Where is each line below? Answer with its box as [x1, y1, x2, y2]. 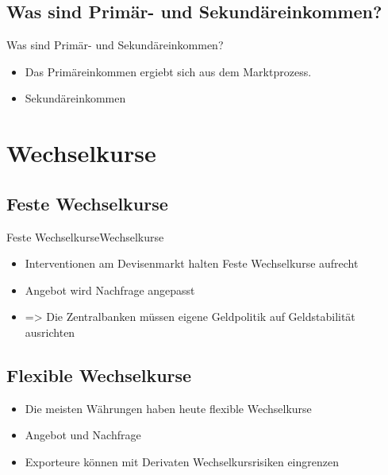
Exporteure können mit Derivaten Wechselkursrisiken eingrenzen [25, 453, 340, 469]
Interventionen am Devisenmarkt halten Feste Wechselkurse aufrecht [25, 255, 359, 272]
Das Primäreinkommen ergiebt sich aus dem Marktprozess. [25, 63, 312, 79]
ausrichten [25, 323, 75, 340]
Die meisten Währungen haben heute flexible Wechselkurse [25, 400, 312, 416]
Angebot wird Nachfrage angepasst [25, 281, 195, 298]
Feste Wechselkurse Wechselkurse [6, 228, 164, 245]
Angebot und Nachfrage [25, 427, 141, 443]
